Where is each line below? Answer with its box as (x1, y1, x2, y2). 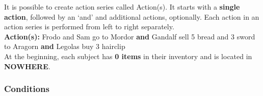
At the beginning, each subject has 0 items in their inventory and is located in (4, 51, 252, 61)
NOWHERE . (4, 61, 50, 71)
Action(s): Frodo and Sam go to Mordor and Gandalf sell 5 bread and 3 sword (4, 31, 255, 41)
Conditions (4, 82, 49, 95)
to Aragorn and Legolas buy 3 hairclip (4, 41, 125, 52)
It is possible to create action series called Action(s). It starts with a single (4, 2, 240, 12)
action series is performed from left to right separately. (4, 21, 174, 32)
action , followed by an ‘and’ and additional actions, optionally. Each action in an (4, 11, 259, 22)
